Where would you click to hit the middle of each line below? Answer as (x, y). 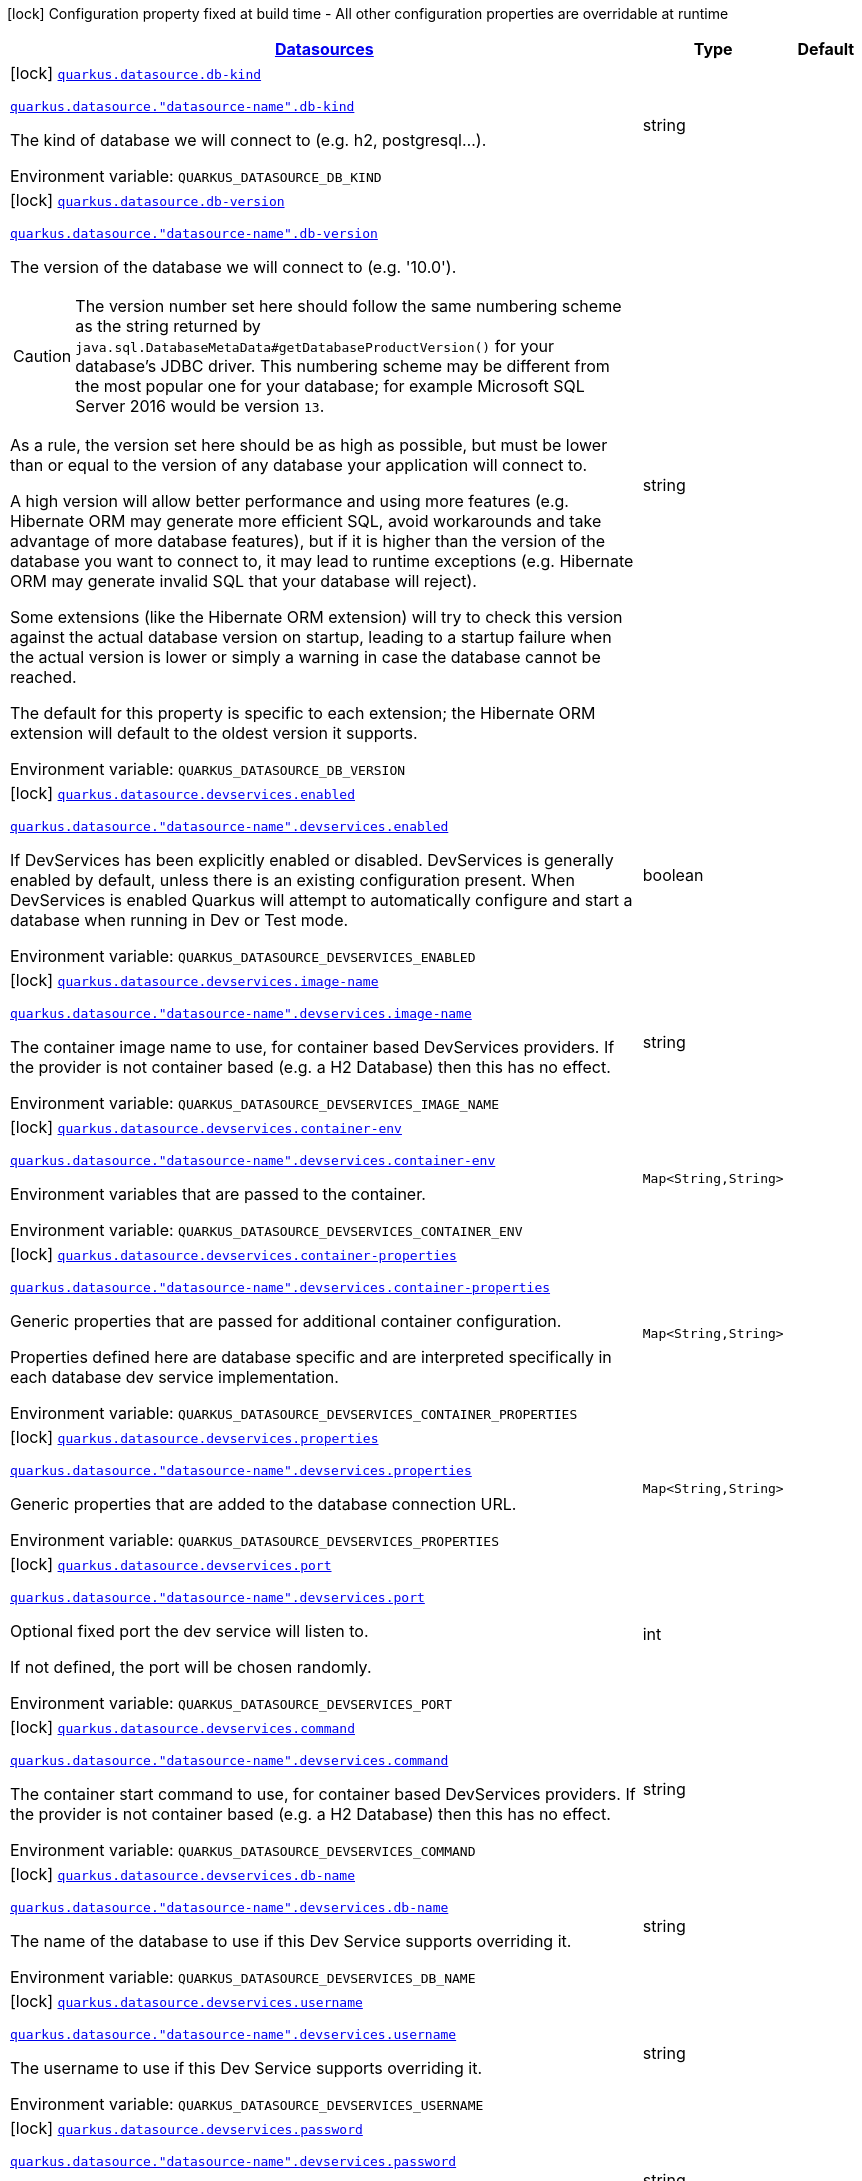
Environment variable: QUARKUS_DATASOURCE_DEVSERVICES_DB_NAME (243, 1977)
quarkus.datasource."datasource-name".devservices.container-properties (280, 1287)
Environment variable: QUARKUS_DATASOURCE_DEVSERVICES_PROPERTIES (254, 1540)
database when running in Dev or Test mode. (179, 920)
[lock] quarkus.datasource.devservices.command (182, 1727)
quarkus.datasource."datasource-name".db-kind (182, 106)
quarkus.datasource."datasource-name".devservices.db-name (229, 1907)
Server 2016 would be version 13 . (200, 406)
